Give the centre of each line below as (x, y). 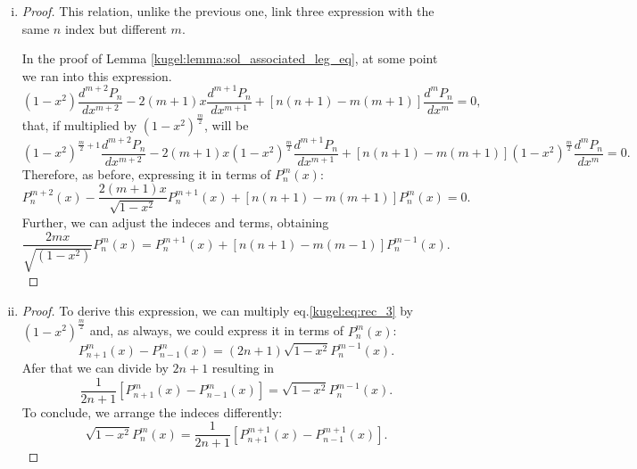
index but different (116, 28)
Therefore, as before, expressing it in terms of (146, 173)
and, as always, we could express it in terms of (217, 330)
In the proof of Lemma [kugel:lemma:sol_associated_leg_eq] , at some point (230, 58)
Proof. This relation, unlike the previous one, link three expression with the (228, 11)
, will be (227, 125)
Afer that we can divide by (95, 368)
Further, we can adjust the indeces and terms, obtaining (175, 222)
